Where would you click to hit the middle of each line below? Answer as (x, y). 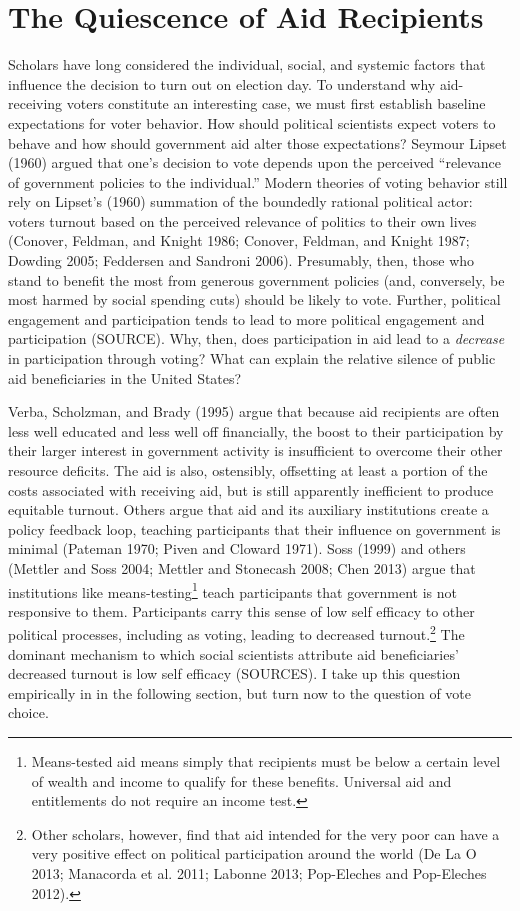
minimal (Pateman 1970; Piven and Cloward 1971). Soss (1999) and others (237, 548)
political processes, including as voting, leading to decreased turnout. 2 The (236, 633)
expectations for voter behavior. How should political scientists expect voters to (252, 122)
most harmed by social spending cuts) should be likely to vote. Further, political (254, 299)
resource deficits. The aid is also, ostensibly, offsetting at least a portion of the (248, 470)
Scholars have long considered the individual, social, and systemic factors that (247, 64)
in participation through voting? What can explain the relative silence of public (252, 358)
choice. (28, 712)
